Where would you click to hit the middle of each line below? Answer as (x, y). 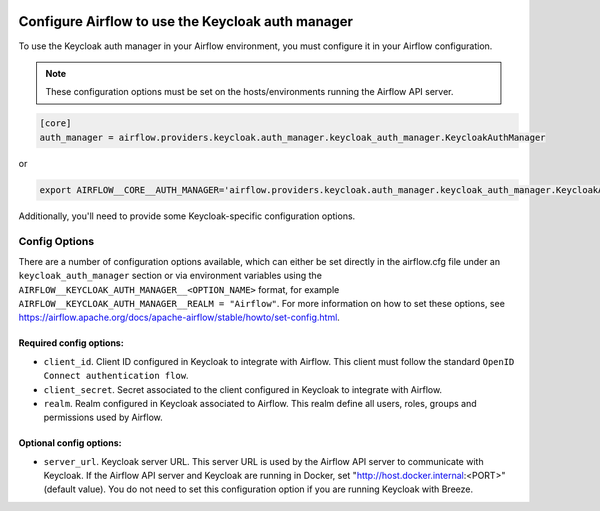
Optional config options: (70, 443)
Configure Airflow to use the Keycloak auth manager (186, 21)
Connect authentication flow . (116, 376)
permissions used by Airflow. (103, 417)
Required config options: (71, 343)
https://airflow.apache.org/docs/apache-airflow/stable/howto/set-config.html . (179, 317)
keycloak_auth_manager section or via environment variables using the (170, 276)
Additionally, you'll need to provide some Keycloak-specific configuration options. (187, 216)
